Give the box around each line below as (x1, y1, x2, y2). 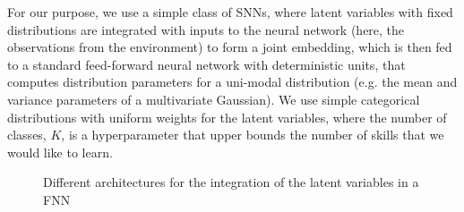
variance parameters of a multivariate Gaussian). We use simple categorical (7, 89, 420, 108)
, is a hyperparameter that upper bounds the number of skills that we (61, 125, 444, 144)
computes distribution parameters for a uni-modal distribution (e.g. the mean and (7, 72, 458, 91)
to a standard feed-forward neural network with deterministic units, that (7, 55, 406, 73)
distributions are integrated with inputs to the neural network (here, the (7, 20, 405, 38)
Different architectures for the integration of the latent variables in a (43, 173, 419, 191)
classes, (7, 125, 47, 144)
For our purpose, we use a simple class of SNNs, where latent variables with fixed (7, 3, 453, 21)
